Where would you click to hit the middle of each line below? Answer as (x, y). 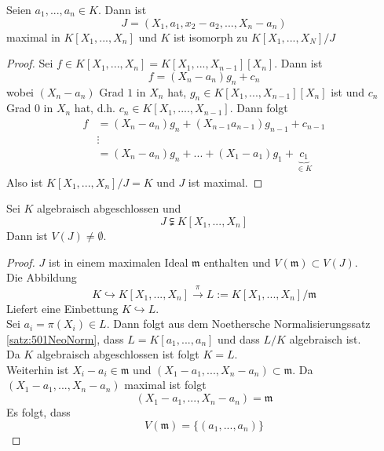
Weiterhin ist (38, 369)
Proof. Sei (30, 63)
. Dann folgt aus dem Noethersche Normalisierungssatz (238, 324)
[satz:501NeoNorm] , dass (65, 338)
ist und (348, 91)
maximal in (33, 36)
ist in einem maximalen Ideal (119, 262)
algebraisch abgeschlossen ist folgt (118, 354)
